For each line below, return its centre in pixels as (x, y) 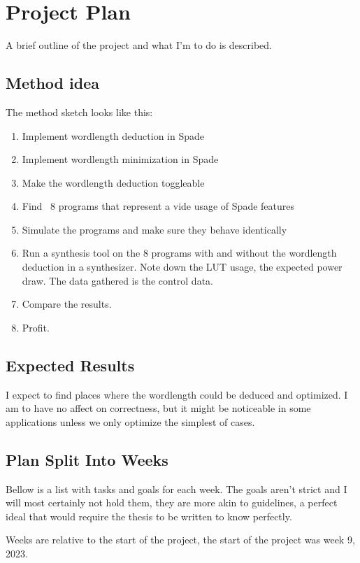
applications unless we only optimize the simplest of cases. (130, 421)
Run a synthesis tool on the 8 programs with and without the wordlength (179, 253)
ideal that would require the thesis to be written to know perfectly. (149, 516)
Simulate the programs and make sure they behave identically (154, 229)
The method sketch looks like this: (79, 112)
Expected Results (70, 365)
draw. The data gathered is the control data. (117, 280)
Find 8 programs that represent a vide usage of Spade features (158, 206)
